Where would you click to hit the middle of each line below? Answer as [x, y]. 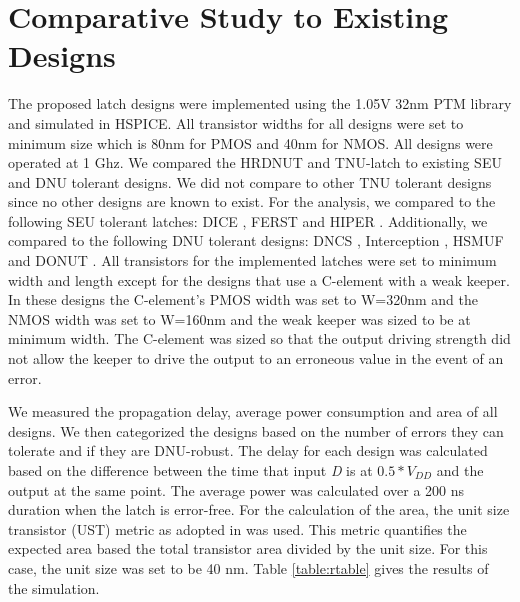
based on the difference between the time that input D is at [190, 470]
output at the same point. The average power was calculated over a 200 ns [236, 489]
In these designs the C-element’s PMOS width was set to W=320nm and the [243, 299]
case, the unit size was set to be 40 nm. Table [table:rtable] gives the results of [248, 567]
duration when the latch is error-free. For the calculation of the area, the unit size [259, 509]
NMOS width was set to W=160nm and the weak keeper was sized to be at [239, 318]
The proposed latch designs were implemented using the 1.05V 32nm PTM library [260, 103]
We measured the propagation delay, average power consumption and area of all [253, 411]
